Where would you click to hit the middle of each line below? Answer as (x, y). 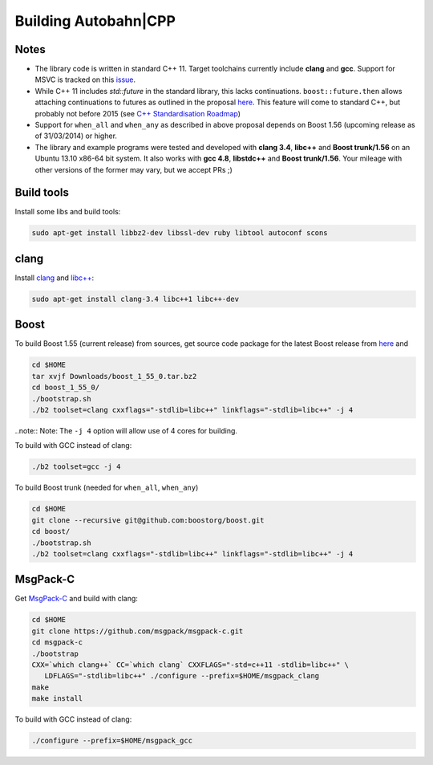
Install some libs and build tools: (68, 212)
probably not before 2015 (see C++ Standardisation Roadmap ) (138, 113)
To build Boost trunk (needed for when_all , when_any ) (107, 488)
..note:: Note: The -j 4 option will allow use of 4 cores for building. (126, 430)
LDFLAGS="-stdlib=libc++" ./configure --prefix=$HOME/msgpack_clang (182, 676)
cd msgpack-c (57, 643)
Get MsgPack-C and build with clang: (76, 599)
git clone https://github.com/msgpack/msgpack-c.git (138, 631)
